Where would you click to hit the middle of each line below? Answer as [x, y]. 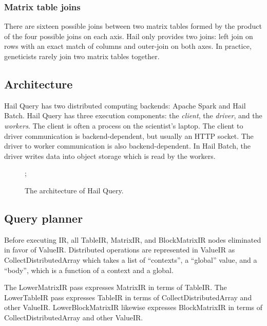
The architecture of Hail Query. [74, 190]
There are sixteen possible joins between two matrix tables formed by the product [133, 26]
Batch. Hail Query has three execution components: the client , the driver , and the [133, 115]
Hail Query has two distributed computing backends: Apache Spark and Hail [125, 105]
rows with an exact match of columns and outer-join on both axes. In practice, [128, 46]
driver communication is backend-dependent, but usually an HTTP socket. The [129, 135]
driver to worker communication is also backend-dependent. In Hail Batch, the [127, 146]
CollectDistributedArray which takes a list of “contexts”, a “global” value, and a [131, 259]
